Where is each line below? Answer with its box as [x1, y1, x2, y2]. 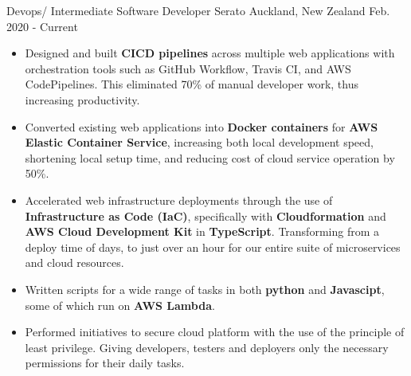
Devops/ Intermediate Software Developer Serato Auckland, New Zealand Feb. [6, 2, 390, 18]
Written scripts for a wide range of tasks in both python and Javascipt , [25, 280, 385, 297]
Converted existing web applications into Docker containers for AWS [25, 118, 378, 135]
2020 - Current [6, 18, 78, 34]
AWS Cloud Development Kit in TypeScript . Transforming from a [25, 223, 379, 240]
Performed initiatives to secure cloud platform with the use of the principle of [25, 323, 405, 340]
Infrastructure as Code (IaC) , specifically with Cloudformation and [25, 207, 386, 224]
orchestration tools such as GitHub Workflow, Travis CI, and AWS [25, 60, 351, 76]
